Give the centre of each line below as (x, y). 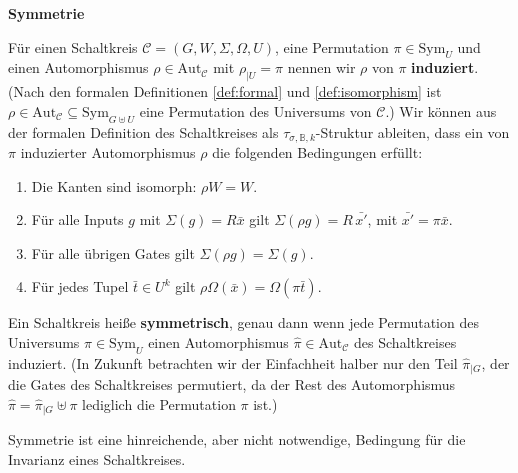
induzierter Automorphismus (108, 152)
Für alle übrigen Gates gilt (113, 252)
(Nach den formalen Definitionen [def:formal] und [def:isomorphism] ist (225, 91)
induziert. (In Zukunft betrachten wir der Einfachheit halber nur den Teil (233, 362)
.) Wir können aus (441, 110)
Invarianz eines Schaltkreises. (97, 458)
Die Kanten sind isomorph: (114, 185)
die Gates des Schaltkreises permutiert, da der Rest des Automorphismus (232, 384)
